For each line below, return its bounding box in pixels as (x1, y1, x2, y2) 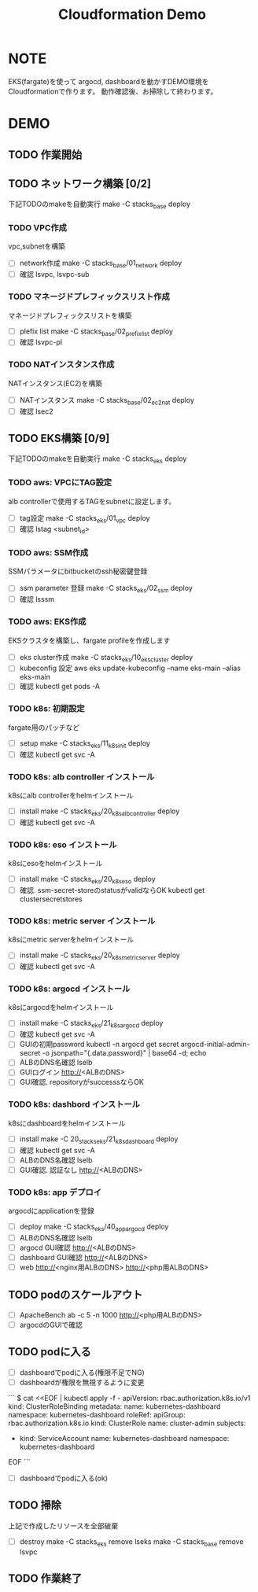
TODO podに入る (8, 1345, 92, 1358)
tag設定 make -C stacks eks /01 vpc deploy (19, 513, 150, 525)
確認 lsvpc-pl (19, 337, 63, 347)
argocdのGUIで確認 (19, 1320, 83, 1329)
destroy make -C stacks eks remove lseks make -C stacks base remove (19, 1536, 244, 1548)
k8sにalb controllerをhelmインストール (8, 790, 134, 800)
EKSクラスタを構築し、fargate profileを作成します (8, 636, 171, 645)
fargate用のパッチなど (8, 722, 80, 732)
